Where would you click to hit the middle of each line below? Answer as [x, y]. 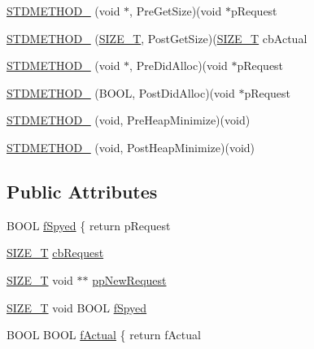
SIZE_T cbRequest [55, 253]
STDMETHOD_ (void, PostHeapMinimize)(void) [131, 147]
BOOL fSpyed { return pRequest [89, 225]
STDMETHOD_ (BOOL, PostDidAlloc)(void [121, 92]
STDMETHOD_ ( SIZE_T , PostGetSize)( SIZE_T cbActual [157, 38]
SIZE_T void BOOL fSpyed [77, 307]
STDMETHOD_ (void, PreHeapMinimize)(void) [129, 120]
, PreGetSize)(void [176, 11]
